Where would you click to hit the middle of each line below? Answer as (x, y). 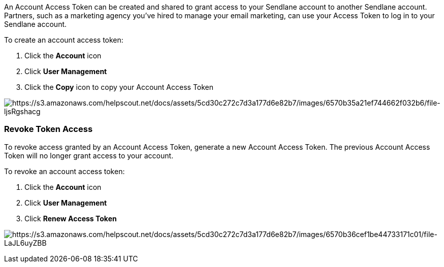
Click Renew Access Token (71, 218)
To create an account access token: (64, 40)
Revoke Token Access (49, 129)
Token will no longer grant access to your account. (89, 155)
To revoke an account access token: (65, 171)
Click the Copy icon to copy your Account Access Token (119, 87)
